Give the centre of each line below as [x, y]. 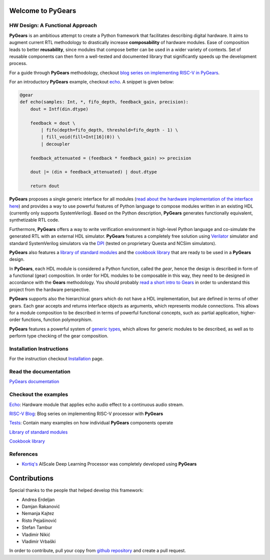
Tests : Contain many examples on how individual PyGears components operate [91, 423]
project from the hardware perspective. [49, 289]
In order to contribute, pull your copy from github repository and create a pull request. [97, 550]
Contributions [31, 478]
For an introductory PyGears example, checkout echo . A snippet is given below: [92, 82]
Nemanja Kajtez [38, 513]
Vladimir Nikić [36, 534]
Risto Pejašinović [39, 520]
